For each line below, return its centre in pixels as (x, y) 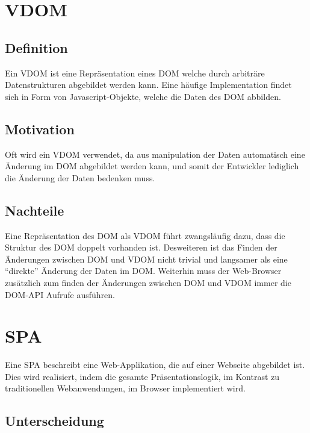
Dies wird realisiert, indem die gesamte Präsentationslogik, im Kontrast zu (142, 376)
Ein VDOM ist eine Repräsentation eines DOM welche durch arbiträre (135, 73)
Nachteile (35, 210)
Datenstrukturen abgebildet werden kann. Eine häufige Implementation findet (148, 85)
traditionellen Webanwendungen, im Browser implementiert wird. (125, 388)
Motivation (40, 129)
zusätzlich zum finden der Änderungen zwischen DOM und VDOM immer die (148, 282)
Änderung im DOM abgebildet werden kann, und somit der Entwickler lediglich (152, 166)
